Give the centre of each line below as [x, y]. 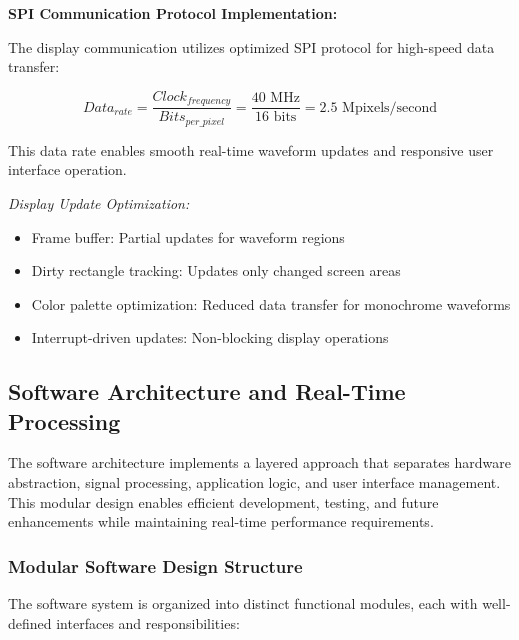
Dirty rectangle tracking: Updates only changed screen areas [216, 270]
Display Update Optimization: [99, 202]
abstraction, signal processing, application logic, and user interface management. [254, 482]
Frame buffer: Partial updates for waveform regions [188, 236]
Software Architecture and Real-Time [207, 391]
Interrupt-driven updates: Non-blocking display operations [210, 337]
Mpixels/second [390, 107]
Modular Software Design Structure [155, 565]
